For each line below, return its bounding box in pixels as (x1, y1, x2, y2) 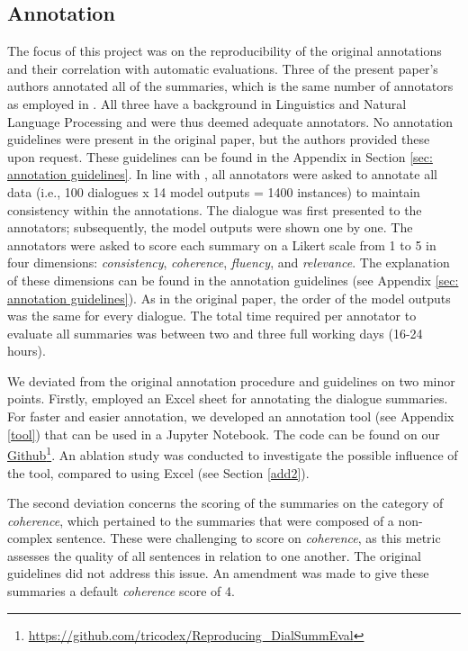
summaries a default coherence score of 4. (7, 582, 235, 601)
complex (7, 529, 53, 547)
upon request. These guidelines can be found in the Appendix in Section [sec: (7, 147, 433, 166)
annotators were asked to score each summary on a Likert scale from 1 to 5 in (7, 235, 436, 254)
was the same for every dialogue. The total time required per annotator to (7, 306, 417, 325)
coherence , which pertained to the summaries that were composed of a (7, 511, 394, 529)
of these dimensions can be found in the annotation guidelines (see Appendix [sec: (7, 270, 459, 289)
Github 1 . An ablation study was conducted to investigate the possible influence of (7, 443, 458, 464)
